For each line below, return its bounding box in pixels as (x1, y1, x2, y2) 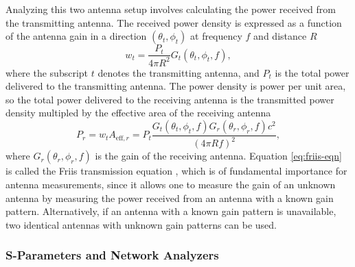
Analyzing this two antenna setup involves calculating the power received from (5, 2, 336, 16)
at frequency (190, 29, 242, 43)
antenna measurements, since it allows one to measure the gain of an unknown (5, 177, 336, 191)
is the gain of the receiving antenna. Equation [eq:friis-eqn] (95, 149, 342, 163)
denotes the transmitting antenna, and (98, 65, 260, 79)
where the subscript (5, 65, 89, 79)
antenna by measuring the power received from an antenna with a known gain (5, 190, 334, 205)
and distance (253, 29, 307, 43)
